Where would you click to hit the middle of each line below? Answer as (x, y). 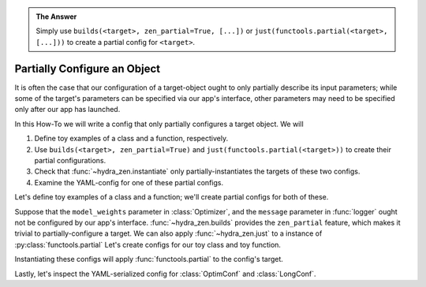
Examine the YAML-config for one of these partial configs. (129, 182)
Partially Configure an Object (88, 68)
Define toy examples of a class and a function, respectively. (131, 139)
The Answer (56, 17)
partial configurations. (70, 161)
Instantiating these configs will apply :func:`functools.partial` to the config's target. (149, 259)
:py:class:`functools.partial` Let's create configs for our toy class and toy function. (148, 244)
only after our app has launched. (67, 110)
